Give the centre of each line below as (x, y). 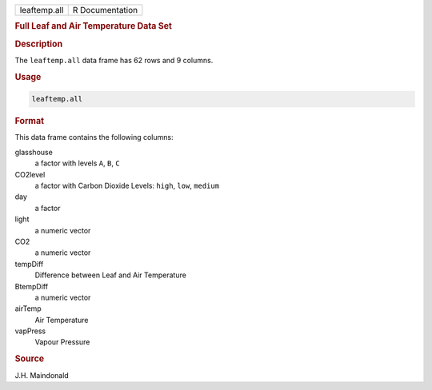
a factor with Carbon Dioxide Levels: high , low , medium (127, 185)
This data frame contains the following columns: (94, 137)
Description (39, 44)
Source (30, 359)
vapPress (30, 331)
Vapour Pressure (62, 342)
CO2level (30, 174)
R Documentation (105, 10)
